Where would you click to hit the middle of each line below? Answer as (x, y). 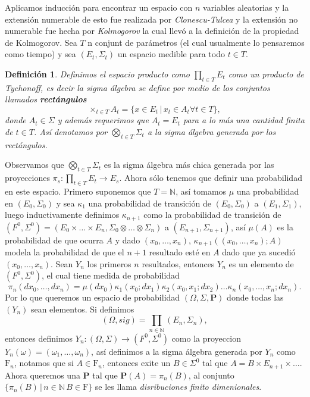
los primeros (109, 263)
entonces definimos (39, 338)
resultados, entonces (178, 263)
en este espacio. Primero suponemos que (78, 191)
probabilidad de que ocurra (54, 240)
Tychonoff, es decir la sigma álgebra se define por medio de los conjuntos (137, 87)
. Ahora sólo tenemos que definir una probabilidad (211, 178)
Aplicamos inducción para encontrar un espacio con (99, 7)
